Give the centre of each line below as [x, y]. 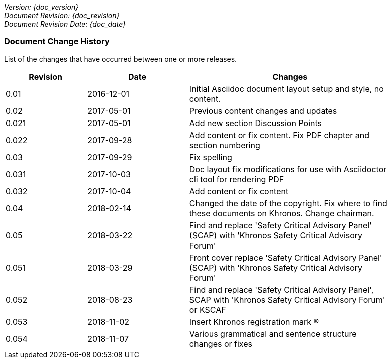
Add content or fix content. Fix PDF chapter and [279, 135]
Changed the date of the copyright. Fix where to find [288, 203]
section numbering [225, 145]
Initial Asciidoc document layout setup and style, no [286, 89]
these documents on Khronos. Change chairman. [282, 213]
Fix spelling [211, 157]
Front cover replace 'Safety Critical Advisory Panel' [286, 257]
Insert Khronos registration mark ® [254, 322]
